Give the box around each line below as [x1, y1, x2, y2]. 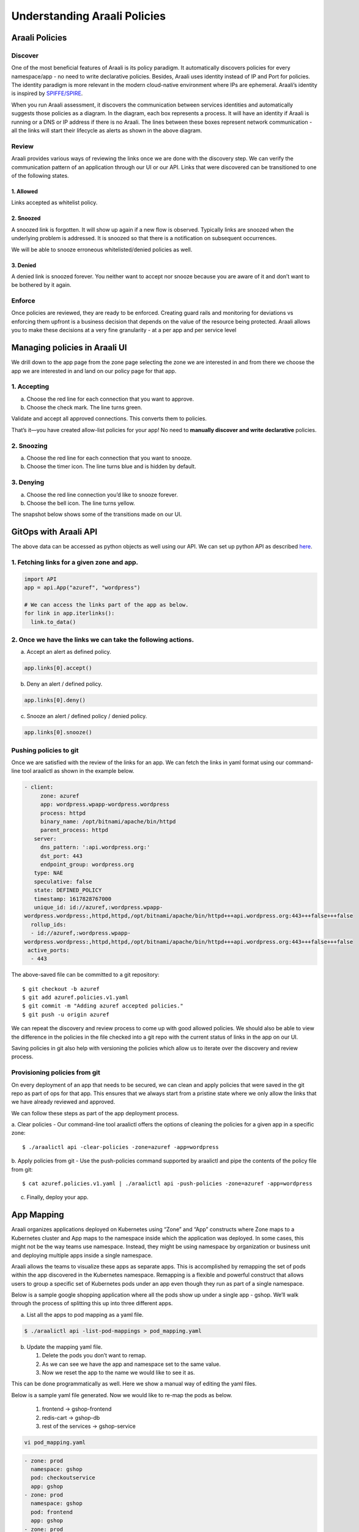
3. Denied [11, 261, 37, 269]
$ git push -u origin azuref [22, 1011, 109, 1018]
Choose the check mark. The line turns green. [26, 404, 142, 411]
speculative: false [34, 878, 92, 885]
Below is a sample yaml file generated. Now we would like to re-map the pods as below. [11, 1391, 232, 1398]
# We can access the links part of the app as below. [24, 601, 189, 608]
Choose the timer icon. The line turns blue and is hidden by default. [26, 463, 196, 470]
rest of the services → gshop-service [42, 1422, 136, 1430]
